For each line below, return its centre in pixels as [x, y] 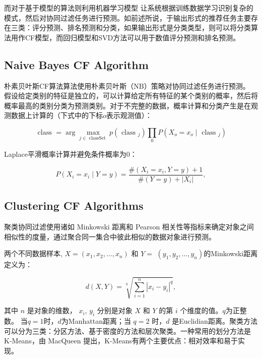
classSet [97, 138]
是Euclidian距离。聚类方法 [215, 321]
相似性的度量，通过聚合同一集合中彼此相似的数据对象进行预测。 [110, 236]
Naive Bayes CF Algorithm [76, 64]
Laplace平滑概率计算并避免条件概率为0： [71, 154]
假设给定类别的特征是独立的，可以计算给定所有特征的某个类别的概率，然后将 [131, 96]
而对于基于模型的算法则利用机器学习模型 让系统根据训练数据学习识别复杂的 [129, 8]
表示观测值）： [129, 115]
